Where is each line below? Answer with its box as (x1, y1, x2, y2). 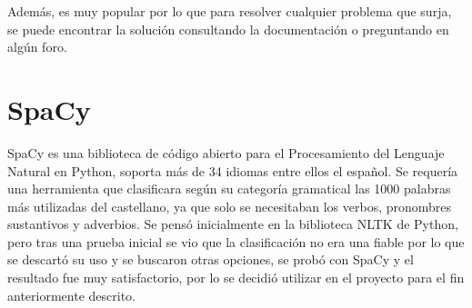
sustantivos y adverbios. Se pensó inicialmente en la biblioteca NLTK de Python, (7, 214, 458, 233)
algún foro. (7, 37, 67, 56)
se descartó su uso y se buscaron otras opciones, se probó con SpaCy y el (7, 250, 414, 269)
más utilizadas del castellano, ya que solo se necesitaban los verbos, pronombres (7, 196, 452, 215)
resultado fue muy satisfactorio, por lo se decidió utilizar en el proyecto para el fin (7, 268, 465, 287)
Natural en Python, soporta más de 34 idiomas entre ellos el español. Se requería (7, 161, 458, 180)
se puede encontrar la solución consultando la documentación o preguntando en (7, 19, 449, 38)
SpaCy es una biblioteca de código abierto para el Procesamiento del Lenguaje (7, 143, 445, 162)
